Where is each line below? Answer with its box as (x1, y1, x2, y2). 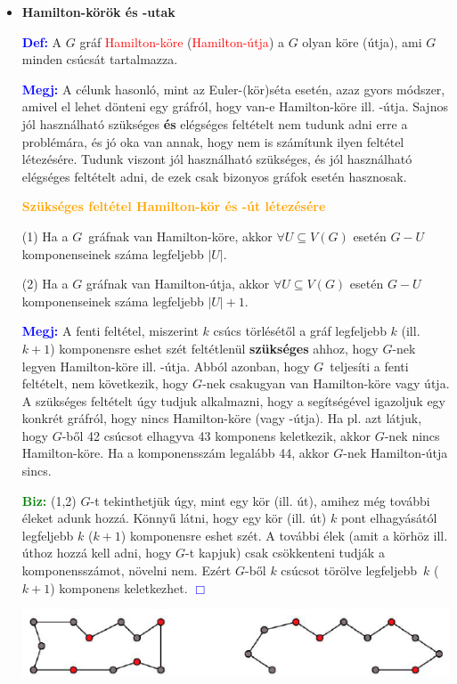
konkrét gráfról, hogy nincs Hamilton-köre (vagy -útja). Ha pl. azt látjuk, (21, 409, 422, 427)
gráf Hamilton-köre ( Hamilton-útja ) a (79, 32, 284, 51)
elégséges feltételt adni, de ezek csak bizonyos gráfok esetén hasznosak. (21, 167, 407, 185)
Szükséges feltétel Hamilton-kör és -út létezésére (21, 197, 326, 216)
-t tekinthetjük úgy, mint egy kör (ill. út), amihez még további (90, 491, 430, 509)
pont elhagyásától (340, 509, 437, 527)
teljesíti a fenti (330, 356, 409, 375)
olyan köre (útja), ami (302, 32, 422, 51)
